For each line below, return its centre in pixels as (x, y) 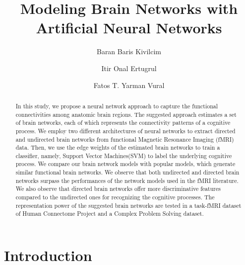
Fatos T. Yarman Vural (129, 85)
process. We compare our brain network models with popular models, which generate (125, 164)
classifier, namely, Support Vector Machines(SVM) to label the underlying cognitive (124, 155)
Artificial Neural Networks (129, 28)
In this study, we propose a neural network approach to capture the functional (117, 106)
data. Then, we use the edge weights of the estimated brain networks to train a (118, 147)
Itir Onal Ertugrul (129, 68)
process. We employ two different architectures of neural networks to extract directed (125, 131)
